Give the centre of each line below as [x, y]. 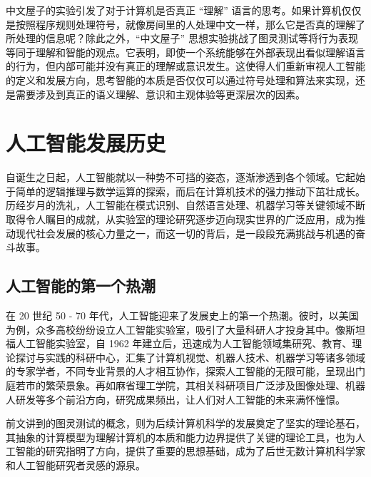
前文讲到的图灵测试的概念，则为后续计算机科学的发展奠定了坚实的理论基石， [185, 423]
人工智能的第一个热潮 [81, 286]
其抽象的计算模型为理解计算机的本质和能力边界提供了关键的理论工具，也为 [181, 437]
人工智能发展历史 [86, 143]
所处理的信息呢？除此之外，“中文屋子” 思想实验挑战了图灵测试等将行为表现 [182, 38]
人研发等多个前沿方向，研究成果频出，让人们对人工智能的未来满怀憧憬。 [176, 399]
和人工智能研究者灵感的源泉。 [76, 465]
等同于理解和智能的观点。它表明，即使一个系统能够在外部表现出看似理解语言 [185, 52]
